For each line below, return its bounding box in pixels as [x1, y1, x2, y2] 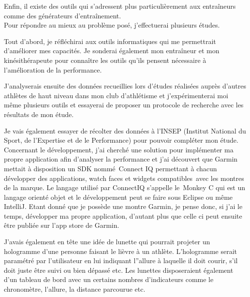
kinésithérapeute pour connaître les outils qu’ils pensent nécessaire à [4, 55, 206, 65]
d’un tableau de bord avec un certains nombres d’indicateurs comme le [4, 274, 214, 284]
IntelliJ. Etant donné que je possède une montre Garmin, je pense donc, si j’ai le [4, 201, 243, 211]
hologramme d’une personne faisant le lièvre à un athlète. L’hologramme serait [4, 246, 237, 256]
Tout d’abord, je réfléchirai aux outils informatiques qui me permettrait [4, 36, 216, 46]
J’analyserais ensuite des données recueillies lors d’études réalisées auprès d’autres [4, 81, 247, 91]
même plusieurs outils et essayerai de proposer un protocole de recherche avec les [4, 100, 244, 110]
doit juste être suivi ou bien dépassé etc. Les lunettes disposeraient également [4, 265, 234, 275]
